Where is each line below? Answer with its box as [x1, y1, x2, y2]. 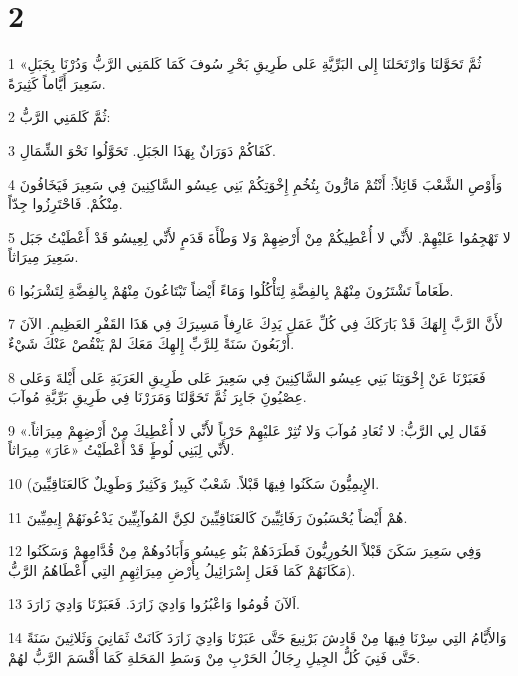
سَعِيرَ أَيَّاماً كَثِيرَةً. [8, 72, 106, 93]
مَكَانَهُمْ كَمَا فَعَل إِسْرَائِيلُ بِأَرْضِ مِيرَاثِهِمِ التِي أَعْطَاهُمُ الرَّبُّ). [8, 559, 356, 580]
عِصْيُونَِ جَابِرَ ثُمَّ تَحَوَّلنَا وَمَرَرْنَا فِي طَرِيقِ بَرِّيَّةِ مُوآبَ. [8, 386, 307, 407]
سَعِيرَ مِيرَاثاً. [8, 246, 79, 267]
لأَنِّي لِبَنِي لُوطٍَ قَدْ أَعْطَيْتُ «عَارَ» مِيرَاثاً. [8, 439, 235, 460]
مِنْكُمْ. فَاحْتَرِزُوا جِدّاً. [8, 193, 123, 214]
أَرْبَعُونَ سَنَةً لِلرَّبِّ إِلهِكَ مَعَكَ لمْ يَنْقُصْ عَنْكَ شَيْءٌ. [8, 333, 295, 354]
